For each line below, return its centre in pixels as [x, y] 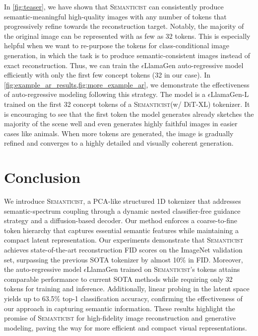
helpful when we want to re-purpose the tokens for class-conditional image [117, 45]
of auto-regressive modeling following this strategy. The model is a [105, 94]
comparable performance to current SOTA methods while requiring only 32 [118, 279]
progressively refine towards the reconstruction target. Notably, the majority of [124, 26]
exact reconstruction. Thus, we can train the [72, 65]
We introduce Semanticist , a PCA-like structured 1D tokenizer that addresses [123, 201]
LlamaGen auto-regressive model [194, 65]
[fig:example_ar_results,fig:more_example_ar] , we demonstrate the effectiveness [127, 84]
